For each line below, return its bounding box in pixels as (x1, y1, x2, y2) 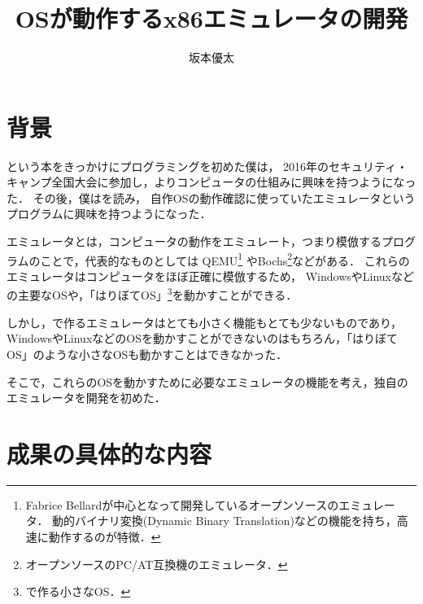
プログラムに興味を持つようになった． (7, 205, 211, 222)
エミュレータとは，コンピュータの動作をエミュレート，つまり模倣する (7, 233, 382, 250)
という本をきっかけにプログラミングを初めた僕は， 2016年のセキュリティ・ (7, 157, 408, 174)
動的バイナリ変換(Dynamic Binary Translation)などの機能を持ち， (52, 512, 397, 529)
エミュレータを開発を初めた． (7, 389, 166, 406)
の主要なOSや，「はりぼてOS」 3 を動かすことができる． (7, 284, 298, 304)
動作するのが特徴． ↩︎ (48, 528, 161, 545)
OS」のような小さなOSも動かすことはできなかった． (7, 345, 288, 362)
